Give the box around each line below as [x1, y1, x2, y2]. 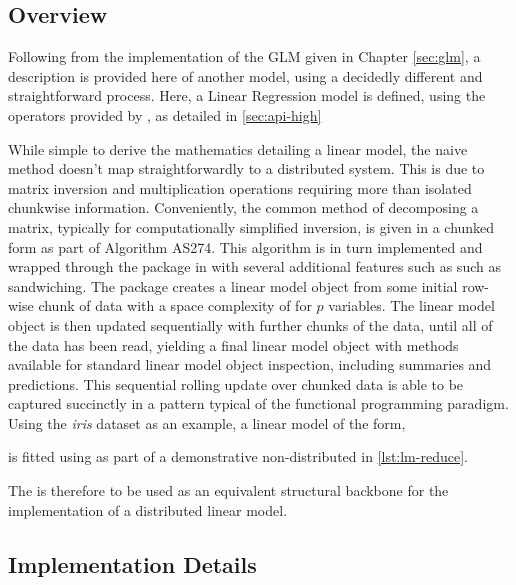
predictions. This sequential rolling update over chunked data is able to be [8, 373, 464, 394]
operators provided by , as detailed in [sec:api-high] [8, 104, 322, 125]
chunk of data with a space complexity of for [38, 295, 312, 316]
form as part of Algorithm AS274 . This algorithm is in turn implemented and [8, 236, 483, 257]
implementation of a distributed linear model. [8, 499, 288, 520]
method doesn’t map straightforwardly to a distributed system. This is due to [8, 158, 485, 179]
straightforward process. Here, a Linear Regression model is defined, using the [8, 85, 486, 106]
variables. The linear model [328, 295, 495, 316]
